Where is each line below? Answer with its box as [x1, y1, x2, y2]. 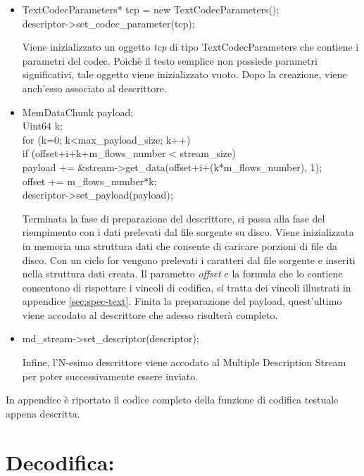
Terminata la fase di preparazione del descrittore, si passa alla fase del [22, 211, 325, 225]
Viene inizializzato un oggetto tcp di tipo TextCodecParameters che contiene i [22, 39, 359, 54]
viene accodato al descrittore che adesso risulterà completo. [22, 307, 278, 322]
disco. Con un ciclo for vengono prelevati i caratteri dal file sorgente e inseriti [22, 252, 356, 267]
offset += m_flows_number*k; [22, 173, 157, 188]
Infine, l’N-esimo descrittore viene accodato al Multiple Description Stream [22, 355, 346, 370]
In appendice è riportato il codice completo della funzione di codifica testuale [6, 392, 339, 407]
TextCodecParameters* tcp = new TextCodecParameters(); [22, 2, 280, 16]
